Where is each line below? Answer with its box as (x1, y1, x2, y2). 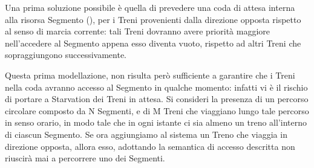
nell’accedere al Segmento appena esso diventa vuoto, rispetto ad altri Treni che (5, 36, 301, 49)
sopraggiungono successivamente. (5, 48, 126, 61)
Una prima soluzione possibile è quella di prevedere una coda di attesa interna (5, 1, 295, 13)
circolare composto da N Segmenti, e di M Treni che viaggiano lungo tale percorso (5, 104, 309, 117)
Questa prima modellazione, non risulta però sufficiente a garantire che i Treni (5, 68, 295, 81)
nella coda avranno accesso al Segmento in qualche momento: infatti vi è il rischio (5, 80, 308, 93)
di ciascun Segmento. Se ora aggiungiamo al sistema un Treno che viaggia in (5, 128, 287, 140)
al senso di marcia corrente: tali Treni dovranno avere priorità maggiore (5, 25, 270, 37)
